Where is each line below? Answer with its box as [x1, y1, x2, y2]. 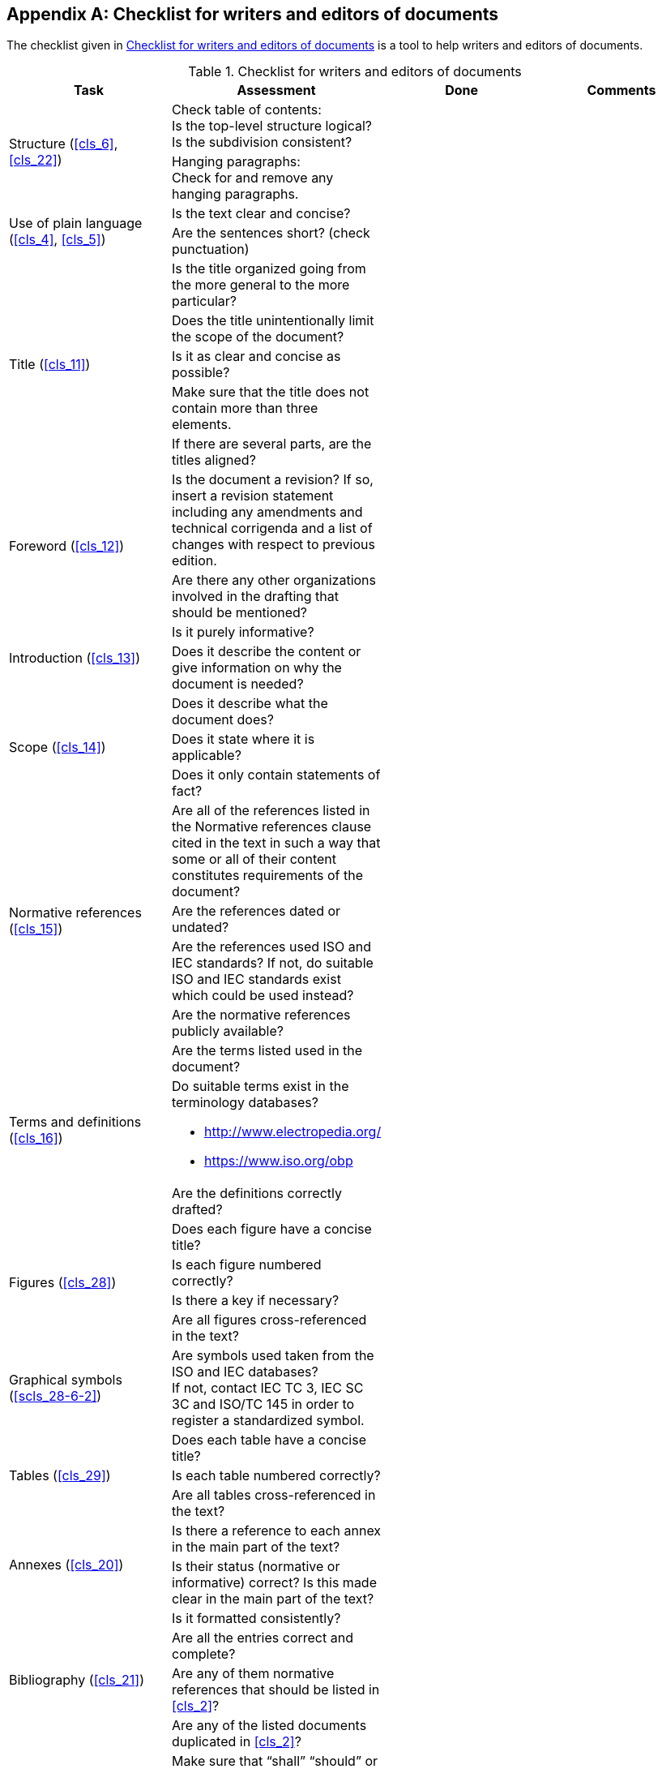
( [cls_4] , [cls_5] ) [9, 231, 106, 248]
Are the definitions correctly [172, 1185, 342, 1202]
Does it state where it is [172, 731, 315, 748]
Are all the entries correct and [172, 1629, 353, 1647]
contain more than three [172, 400, 318, 417]
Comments [587, 82, 656, 99]
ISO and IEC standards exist [172, 971, 341, 988]
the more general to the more [172, 277, 350, 294]
